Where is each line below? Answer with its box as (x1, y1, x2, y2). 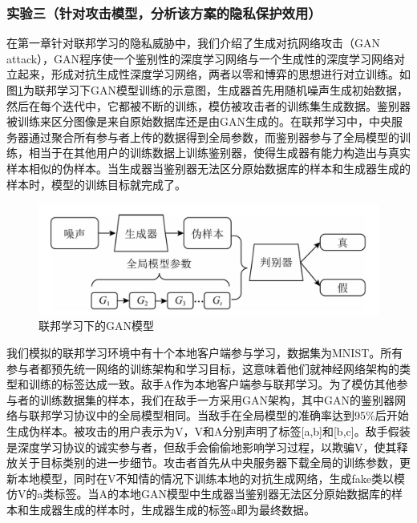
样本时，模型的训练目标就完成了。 (6, 175, 186, 192)
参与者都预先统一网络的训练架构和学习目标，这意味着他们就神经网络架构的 (6, 360, 399, 376)
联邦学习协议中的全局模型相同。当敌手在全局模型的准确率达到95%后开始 (28, 407, 409, 424)
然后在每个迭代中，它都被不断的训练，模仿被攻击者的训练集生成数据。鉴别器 (6, 97, 411, 114)
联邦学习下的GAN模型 (38, 317, 154, 334)
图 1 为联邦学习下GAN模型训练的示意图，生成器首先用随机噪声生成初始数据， (6, 82, 408, 98)
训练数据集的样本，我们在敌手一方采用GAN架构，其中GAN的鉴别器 (39, 391, 395, 408)
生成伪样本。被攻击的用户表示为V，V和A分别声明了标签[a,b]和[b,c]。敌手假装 (6, 423, 411, 440)
